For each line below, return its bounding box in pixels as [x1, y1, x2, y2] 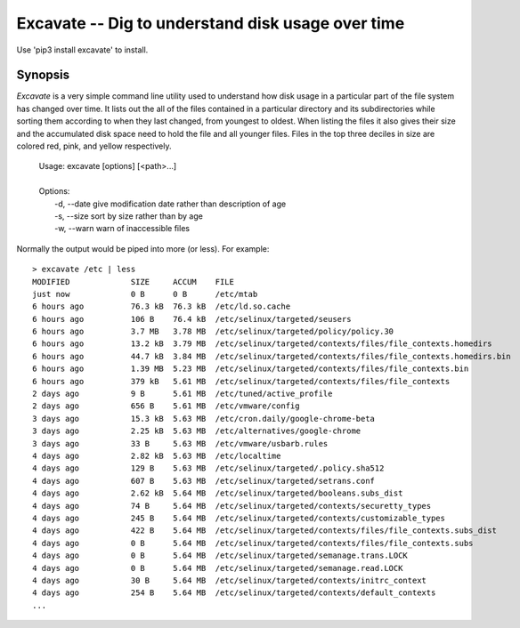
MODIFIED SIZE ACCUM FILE [32, 277, 235, 286]
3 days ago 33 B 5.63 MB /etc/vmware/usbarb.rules [32, 439, 329, 448]
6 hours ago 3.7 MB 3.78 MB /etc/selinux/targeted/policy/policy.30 [32, 326, 394, 337]
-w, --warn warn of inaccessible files [54, 223, 191, 234]
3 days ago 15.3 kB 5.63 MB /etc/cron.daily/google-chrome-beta [32, 414, 376, 423]
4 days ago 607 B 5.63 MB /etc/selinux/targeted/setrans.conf [32, 476, 376, 486]
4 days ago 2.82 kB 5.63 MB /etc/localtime [32, 451, 281, 461]
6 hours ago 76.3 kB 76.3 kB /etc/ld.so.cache [32, 302, 291, 311]
